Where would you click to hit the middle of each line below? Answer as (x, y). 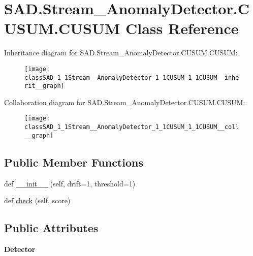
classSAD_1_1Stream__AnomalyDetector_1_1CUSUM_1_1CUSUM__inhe (132, 77)
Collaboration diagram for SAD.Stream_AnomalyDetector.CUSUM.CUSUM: (125, 102)
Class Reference (182, 28)
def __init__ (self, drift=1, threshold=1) (70, 183)
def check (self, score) (37, 200)
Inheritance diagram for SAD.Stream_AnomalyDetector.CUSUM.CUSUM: (121, 53)
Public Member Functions (74, 162)
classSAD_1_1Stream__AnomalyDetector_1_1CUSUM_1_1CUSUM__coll (132, 127)
